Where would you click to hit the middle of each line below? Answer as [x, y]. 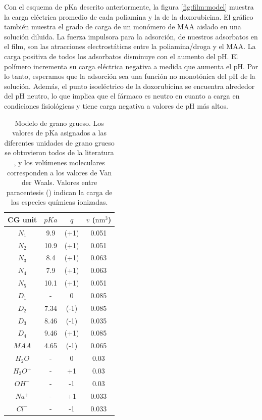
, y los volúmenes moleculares [59, 162]
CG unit [22, 219]
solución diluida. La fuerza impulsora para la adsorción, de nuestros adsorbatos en [131, 36]
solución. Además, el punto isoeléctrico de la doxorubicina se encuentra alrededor [129, 86]
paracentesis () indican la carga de [59, 192]
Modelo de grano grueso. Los [59, 123]
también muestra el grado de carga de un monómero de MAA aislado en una [123, 27]
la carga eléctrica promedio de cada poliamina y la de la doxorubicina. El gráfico [129, 16]
